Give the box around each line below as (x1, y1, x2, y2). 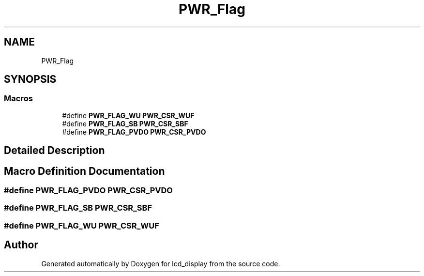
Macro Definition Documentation (4, 165, 165, 177)
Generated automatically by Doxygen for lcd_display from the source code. (41, 259, 280, 268)
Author (4, 239, 38, 251)
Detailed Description (4, 144, 105, 157)
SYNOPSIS (4, 73, 57, 86)
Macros (4, 93, 33, 104)
